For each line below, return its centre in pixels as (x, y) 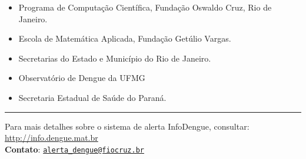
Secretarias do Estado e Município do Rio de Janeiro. (115, 58)
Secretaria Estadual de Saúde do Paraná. (92, 97)
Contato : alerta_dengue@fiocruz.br (74, 149)
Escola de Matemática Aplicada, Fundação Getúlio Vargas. (125, 38)
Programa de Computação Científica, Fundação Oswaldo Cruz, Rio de (145, 7)
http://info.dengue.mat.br (51, 138)
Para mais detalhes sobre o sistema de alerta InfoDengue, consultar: (127, 126)
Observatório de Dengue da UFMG (82, 78)
